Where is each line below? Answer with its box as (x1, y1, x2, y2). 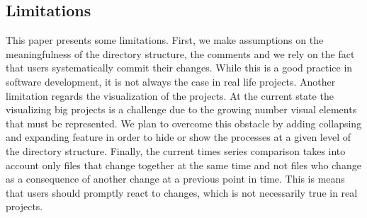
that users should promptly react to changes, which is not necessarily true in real (6, 185, 358, 200)
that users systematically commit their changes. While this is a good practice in (6, 60, 353, 75)
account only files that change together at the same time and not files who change (6, 157, 361, 172)
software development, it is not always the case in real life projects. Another (6, 74, 336, 88)
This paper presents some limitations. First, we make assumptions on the (6, 33, 324, 47)
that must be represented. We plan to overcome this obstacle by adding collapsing (6, 115, 362, 130)
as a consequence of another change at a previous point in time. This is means (6, 171, 345, 186)
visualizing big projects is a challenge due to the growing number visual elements (6, 102, 357, 117)
